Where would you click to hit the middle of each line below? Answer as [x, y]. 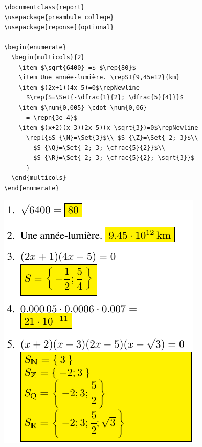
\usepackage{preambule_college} [59, 17]
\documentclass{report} [44, 7]
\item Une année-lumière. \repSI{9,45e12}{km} [99, 78]
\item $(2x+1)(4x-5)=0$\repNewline [79, 87]
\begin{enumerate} [35, 47]
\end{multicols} [39, 178]
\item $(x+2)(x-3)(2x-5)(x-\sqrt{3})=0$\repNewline [108, 128]
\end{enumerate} [32, 188]
